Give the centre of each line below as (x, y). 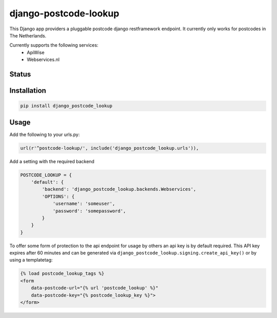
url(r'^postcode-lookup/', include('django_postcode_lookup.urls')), (110, 148)
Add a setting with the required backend (52, 161)
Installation (28, 91)
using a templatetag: (31, 260)
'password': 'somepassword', (89, 211)
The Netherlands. (28, 35)
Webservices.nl (43, 59)
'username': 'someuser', (84, 204)
